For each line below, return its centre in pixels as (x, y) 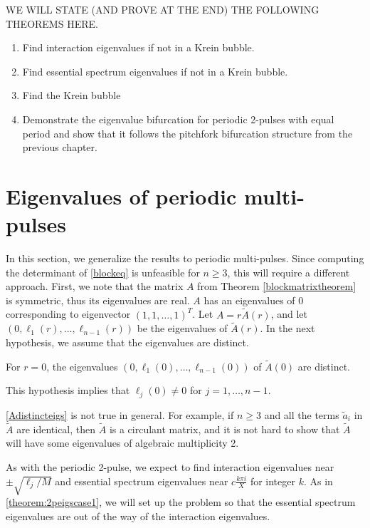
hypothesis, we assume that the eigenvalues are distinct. (127, 342)
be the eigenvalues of (182, 328)
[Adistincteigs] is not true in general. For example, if (120, 414)
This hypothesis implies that (68, 390)
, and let (289, 314)
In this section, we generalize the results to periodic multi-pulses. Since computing (185, 258)
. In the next (287, 328)
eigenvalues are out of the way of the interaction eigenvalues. (138, 516)
